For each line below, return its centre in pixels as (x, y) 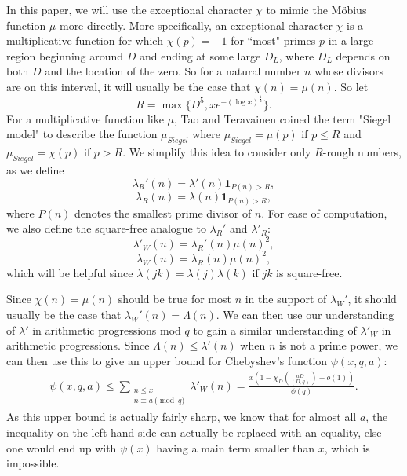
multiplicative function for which (85, 40)
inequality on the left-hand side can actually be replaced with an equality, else (194, 432)
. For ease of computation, (324, 212)
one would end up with (62, 447)
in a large (351, 40)
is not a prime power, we (338, 345)
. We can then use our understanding (305, 315)
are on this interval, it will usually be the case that (129, 86)
